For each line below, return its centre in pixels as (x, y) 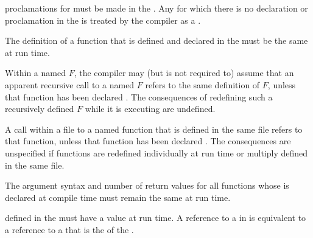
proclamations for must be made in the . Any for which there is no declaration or (156, 8)
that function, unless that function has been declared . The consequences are (148, 141)
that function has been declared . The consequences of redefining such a (139, 96)
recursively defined (40, 109)
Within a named (35, 73)
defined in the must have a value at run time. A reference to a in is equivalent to (156, 218)
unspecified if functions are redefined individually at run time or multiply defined (156, 152)
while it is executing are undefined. (150, 109)
